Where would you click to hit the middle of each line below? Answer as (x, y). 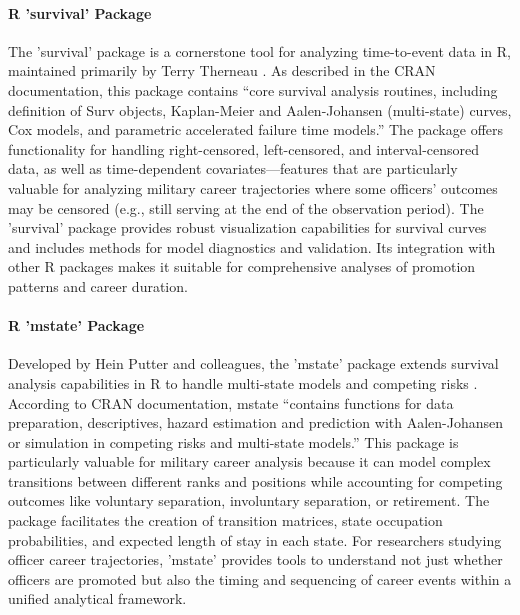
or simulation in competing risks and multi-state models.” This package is (233, 441)
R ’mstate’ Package (76, 325)
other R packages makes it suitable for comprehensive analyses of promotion (242, 266)
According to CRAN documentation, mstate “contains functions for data (231, 402)
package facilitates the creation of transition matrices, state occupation (225, 520)
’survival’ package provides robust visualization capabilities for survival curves (247, 227)
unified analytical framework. (97, 598)
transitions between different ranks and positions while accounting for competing (255, 480)
